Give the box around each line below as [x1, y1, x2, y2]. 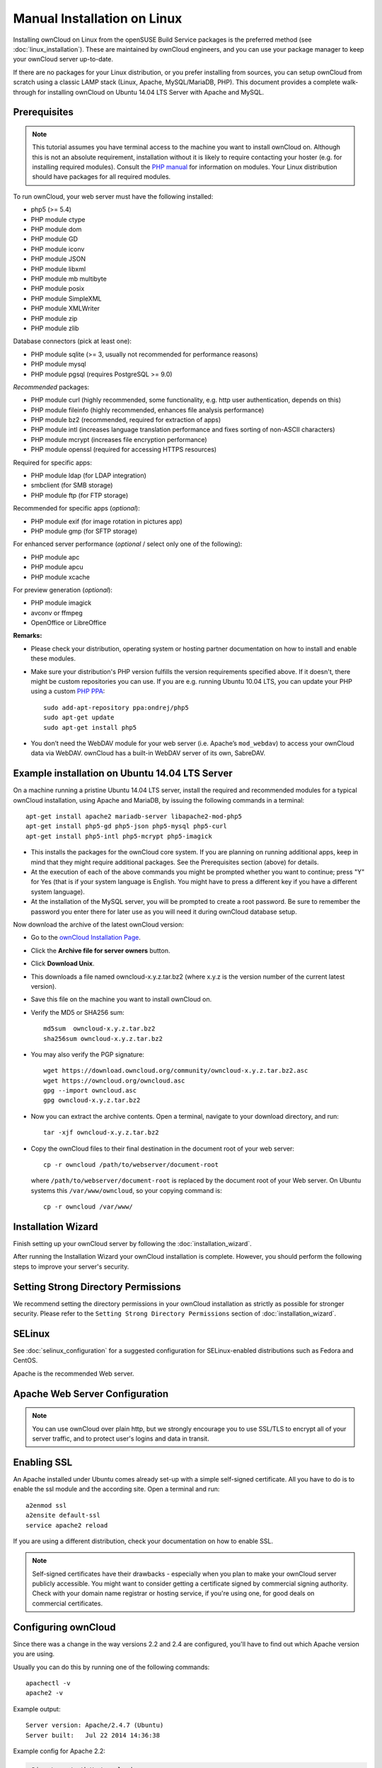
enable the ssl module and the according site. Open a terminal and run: [13, 1485, 220, 1494]
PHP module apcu [30, 563, 83, 571]
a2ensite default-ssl [25, 1511, 100, 1520]
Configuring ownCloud [13, 1621, 116, 1633]
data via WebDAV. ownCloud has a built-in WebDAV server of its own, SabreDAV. [30, 749, 266, 757]
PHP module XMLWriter [30, 304, 100, 313]
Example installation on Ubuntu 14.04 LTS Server [13, 767, 233, 779]
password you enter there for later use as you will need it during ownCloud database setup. [30, 907, 297, 916]
